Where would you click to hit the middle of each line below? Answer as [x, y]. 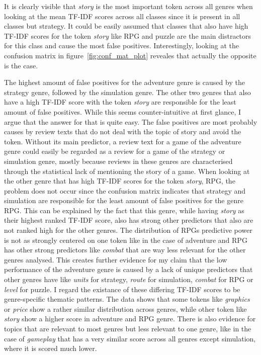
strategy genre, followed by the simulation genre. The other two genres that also [127, 92]
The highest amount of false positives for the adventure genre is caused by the [124, 82]
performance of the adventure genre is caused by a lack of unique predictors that [128, 269]
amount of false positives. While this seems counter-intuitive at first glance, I [123, 111]
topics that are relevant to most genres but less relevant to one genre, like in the [128, 328]
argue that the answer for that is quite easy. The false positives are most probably [131, 121]
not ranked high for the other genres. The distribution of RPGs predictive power [128, 230]
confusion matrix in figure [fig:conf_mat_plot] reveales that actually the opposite [130, 55]
